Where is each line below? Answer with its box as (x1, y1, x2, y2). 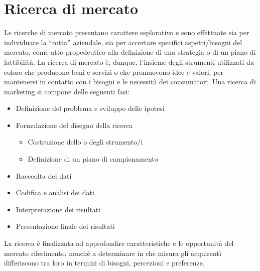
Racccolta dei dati (16, 170, 72, 181)
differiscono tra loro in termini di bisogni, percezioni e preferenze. (4, 257, 205, 268)
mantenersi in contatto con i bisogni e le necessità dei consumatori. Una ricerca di (4, 76, 256, 87)
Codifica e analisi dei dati (16, 187, 94, 198)
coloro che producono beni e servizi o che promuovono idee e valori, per (4, 66, 224, 77)
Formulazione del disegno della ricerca (16, 119, 133, 130)
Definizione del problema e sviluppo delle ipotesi (16, 103, 165, 113)
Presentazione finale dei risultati (16, 221, 115, 231)
